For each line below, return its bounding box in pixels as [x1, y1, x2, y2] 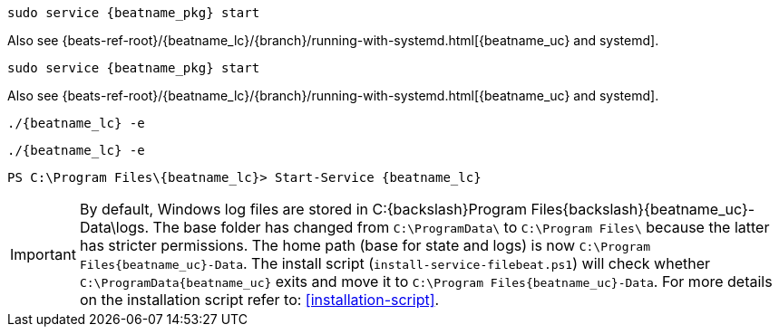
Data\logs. [79, 218, 150, 236]
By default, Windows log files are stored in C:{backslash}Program [79, 200, 527, 218]
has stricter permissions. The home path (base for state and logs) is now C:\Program [79, 236, 650, 254]
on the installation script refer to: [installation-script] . [79, 291, 440, 309]
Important [10, 245, 76, 263]
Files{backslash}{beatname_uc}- [531, 200, 755, 218]
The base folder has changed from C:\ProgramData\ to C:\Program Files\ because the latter [152, 218, 770, 236]
